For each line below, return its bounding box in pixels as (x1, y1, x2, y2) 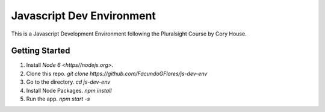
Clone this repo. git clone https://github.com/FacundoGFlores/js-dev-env (26, 70, 208, 77)
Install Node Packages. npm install (26, 87, 112, 94)
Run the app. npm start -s (26, 95, 90, 102)
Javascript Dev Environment (11, 9, 156, 22)
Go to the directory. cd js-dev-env (26, 78, 111, 86)
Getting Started (11, 46, 70, 56)
